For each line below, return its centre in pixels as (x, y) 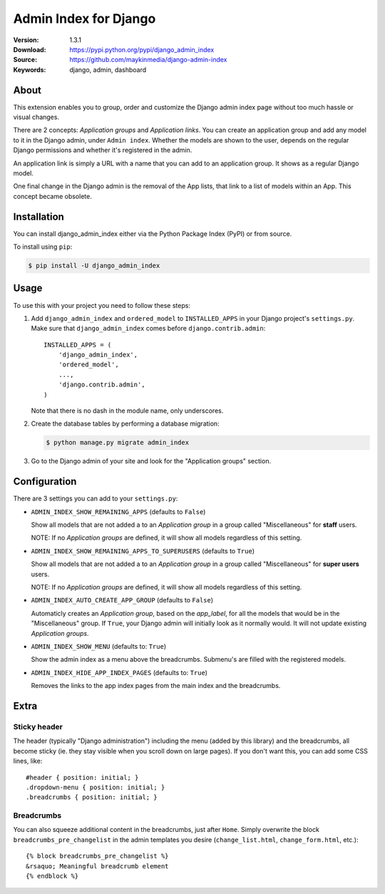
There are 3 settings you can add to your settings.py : (96, 498)
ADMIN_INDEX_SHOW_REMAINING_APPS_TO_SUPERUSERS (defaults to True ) (143, 551)
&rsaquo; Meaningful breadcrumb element (97, 866)
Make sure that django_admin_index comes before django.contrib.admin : (148, 329)
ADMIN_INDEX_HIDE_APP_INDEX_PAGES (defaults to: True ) (119, 672)
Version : (26, 40)
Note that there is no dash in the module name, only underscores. (127, 411)
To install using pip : (43, 247)
